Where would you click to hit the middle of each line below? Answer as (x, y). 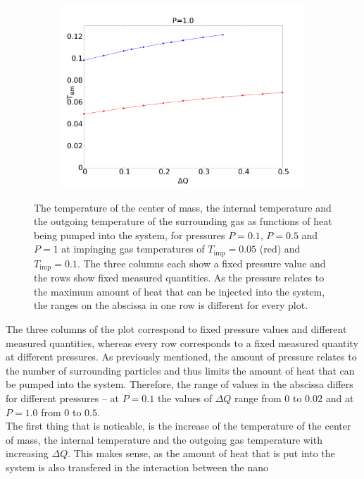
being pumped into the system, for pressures (130, 235)
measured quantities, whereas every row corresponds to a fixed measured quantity (182, 342)
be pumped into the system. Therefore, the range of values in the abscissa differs (180, 384)
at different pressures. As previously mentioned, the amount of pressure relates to (181, 357)
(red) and (280, 249)
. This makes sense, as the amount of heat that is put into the (201, 453)
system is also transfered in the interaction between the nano (137, 467)
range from (258, 398)
